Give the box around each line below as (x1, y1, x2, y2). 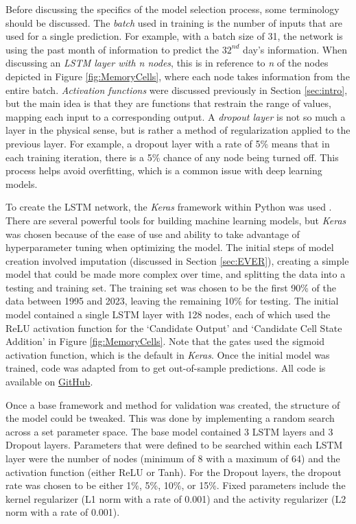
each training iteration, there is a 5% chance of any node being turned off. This (5, 150, 339, 164)
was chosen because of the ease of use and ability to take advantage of (5, 226, 300, 241)
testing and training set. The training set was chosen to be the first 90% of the (5, 280, 336, 294)
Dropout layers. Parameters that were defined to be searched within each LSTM (5, 438, 343, 452)
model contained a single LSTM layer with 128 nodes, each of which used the (5, 307, 331, 322)
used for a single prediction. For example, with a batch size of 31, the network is (5, 29, 343, 43)
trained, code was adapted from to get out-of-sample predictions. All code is (5, 361, 326, 375)
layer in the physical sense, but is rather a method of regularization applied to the (5, 123, 351, 137)
